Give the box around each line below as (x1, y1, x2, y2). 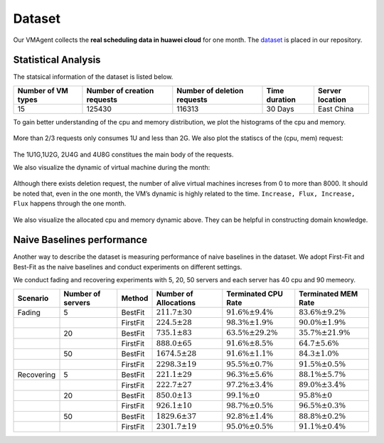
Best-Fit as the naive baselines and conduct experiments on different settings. (13, 262, 242, 271)
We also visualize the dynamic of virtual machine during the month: (13, 164, 210, 172)
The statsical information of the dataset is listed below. (13, 73, 174, 81)
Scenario (17, 293, 49, 303)
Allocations (156, 297, 196, 307)
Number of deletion (176, 85, 244, 95)
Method (121, 293, 149, 303)
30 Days (266, 104, 294, 114)
